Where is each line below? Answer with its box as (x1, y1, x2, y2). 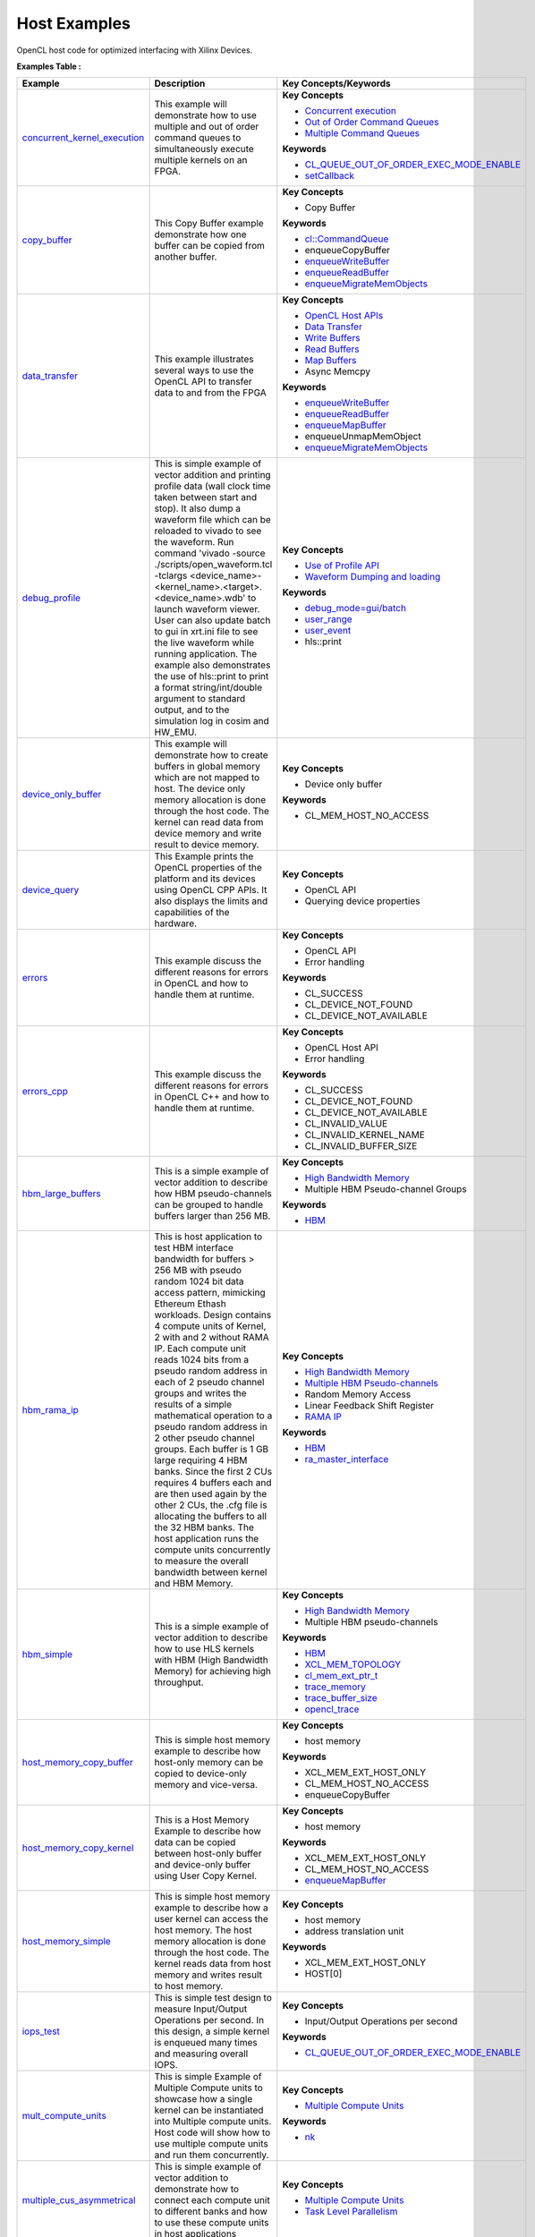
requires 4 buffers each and (154, 1476, 272, 1489)
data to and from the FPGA (154, 387, 267, 399)
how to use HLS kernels (154, 1643, 255, 1655)
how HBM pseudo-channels (154, 1187, 272, 1200)
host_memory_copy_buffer (21, 1756, 133, 1769)
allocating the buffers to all (154, 1510, 267, 1523)
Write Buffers (304, 332, 361, 344)
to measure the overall (154, 1555, 249, 1568)
